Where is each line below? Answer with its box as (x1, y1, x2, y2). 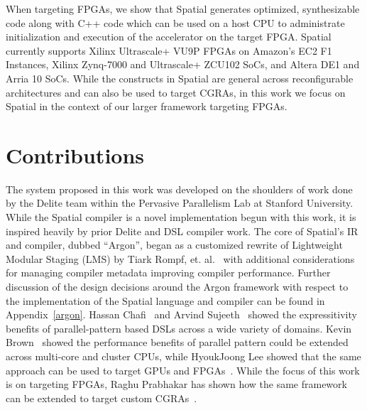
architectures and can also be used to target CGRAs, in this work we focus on (6, 85, 346, 99)
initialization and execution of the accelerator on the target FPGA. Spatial (6, 29, 332, 44)
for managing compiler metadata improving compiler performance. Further (6, 265, 331, 280)
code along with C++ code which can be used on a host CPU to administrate (6, 15, 345, 30)
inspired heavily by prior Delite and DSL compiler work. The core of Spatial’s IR (6, 223, 358, 238)
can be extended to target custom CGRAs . (6, 390, 197, 405)
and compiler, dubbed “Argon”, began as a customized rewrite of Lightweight (6, 237, 343, 252)
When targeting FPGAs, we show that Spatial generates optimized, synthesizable (6, 1, 360, 16)
